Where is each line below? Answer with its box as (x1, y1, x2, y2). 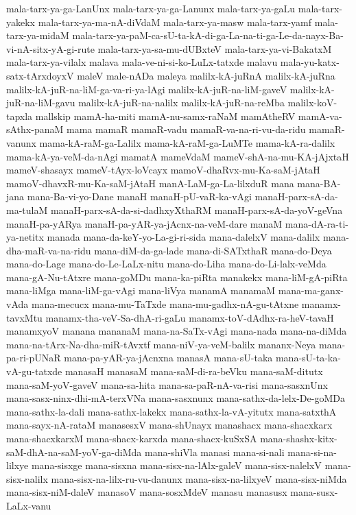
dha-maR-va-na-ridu (6, 243, 91, 257)
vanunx (6, 135, 36, 149)
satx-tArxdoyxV (6, 68, 74, 82)
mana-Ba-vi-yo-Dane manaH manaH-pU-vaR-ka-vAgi (27, 189, 252, 204)
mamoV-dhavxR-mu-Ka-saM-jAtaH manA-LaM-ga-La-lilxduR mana (6, 176, 294, 190)
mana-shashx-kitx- (260, 431, 337, 445)
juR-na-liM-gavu (6, 95, 75, 110)
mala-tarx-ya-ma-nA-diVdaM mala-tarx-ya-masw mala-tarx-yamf (38, 14, 312, 29)
